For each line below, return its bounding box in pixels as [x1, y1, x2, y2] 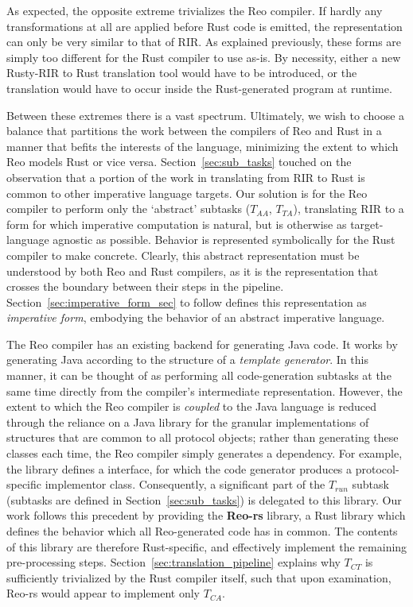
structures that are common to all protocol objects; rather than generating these [6, 429, 399, 446]
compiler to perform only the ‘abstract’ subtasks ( [6, 200, 251, 217]
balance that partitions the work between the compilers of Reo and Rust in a [6, 122, 382, 139]
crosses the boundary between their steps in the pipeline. [6, 278, 284, 295]
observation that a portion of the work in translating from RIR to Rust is [6, 168, 365, 185]
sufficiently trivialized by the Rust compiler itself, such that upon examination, [6, 569, 392, 586]
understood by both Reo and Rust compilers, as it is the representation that [6, 262, 379, 279]
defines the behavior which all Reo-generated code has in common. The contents [6, 523, 398, 539]
